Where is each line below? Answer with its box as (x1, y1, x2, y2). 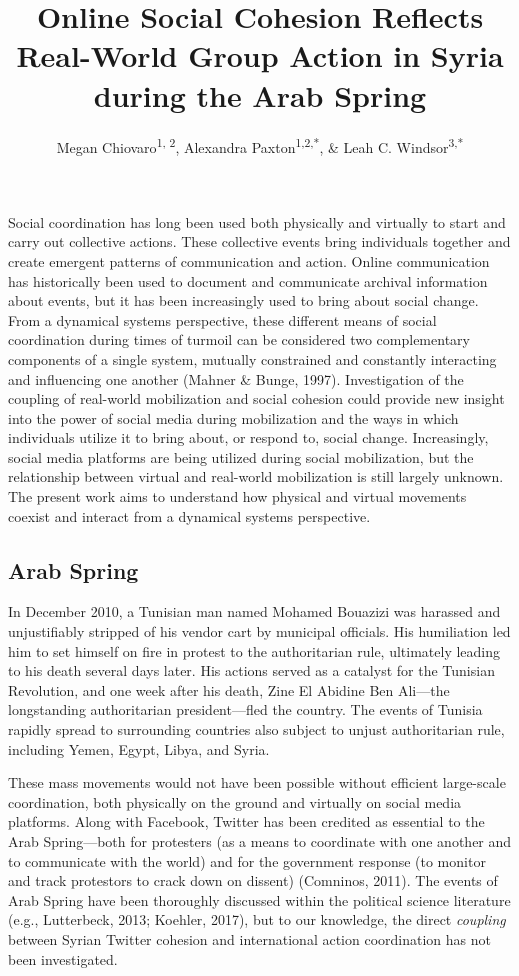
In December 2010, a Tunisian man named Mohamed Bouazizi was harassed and (8, 601, 501, 622)
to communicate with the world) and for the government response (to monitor (8, 850, 486, 871)
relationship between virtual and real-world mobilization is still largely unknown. (8, 466, 504, 487)
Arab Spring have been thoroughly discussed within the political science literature (8, 889, 511, 910)
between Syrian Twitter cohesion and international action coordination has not (8, 928, 491, 949)
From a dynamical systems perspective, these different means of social (8, 309, 437, 330)
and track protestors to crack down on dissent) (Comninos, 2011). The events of (8, 870, 498, 891)
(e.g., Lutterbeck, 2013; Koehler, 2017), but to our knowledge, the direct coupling (8, 909, 506, 930)
